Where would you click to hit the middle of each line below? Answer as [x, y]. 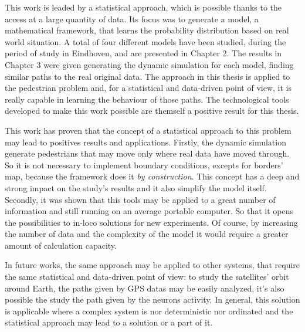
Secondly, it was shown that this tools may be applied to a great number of [140, 199]
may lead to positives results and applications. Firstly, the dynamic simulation [145, 142]
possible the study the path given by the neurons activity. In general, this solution [152, 299]
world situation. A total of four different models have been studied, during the [145, 41]
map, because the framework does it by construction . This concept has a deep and [152, 176]
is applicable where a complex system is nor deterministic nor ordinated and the [149, 311]
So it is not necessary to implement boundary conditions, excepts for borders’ [144, 165]
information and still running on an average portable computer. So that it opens [149, 211]
